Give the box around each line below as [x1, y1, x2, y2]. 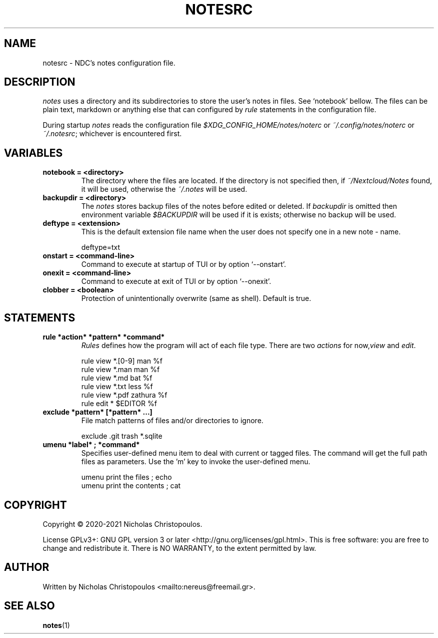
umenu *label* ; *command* [42, 440, 140, 449]
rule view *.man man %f [81, 365, 160, 374]
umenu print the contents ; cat [81, 481, 181, 490]
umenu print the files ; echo [81, 473, 172, 482]
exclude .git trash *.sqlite [81, 432, 162, 441]
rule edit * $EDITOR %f [81, 399, 157, 408]
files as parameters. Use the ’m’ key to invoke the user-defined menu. [81, 457, 310, 466]
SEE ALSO [4, 599, 55, 612]
